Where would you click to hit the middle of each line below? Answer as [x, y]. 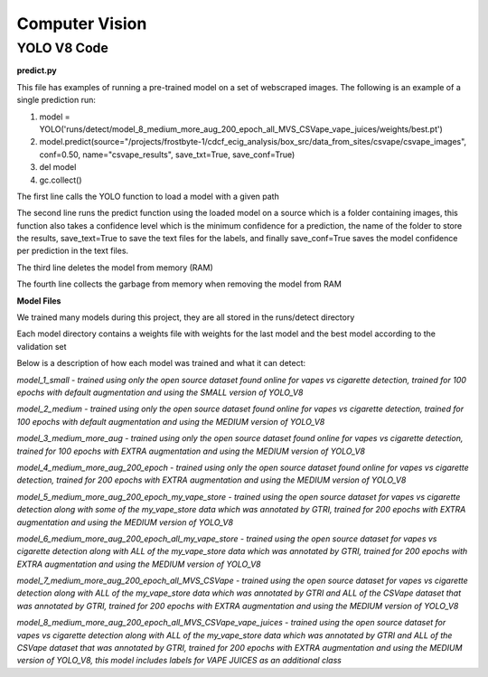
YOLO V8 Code [62, 48]
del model [58, 167]
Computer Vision [82, 24]
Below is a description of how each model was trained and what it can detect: [161, 363]
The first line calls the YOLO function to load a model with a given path [148, 196]
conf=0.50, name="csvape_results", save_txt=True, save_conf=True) [167, 155]
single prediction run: [56, 100]
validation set [42, 346]
